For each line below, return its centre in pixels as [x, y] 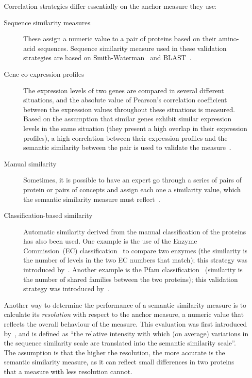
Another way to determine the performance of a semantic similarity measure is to [125, 304]
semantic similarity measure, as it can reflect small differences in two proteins [119, 362]
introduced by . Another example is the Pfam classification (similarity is [133, 270]
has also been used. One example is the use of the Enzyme [110, 241]
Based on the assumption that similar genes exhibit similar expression [127, 119]
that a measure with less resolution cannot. [68, 371]
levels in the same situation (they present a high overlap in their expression [135, 128]
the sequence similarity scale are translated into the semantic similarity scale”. [120, 343]
